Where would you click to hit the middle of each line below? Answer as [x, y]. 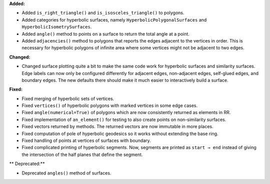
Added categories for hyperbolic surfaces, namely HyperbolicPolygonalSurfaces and [114, 19]
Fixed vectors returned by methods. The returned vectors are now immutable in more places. [117, 126]
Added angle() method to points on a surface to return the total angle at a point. [106, 34]
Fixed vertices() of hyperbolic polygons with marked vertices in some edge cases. [109, 105]
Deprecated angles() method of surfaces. [66, 173]
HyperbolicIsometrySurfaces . [57, 27]
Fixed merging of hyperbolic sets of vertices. [68, 98]
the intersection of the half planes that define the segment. [82, 154]
